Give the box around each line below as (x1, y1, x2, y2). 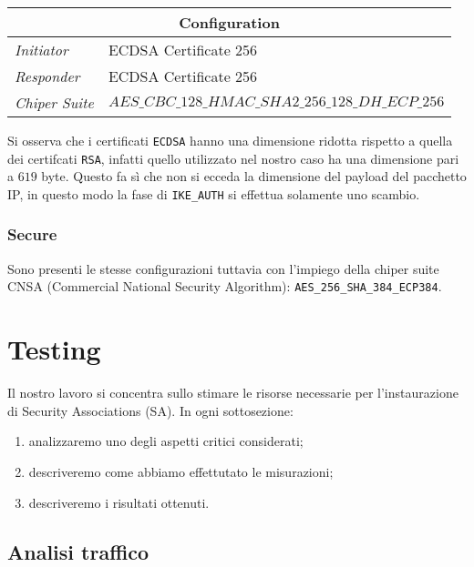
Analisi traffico (7, 537, 149, 565)
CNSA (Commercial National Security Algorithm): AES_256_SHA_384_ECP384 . (7, 277, 442, 296)
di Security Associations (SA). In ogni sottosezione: (7, 400, 294, 420)
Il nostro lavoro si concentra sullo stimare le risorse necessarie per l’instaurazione (7, 383, 459, 402)
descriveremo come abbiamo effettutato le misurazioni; (28, 461, 334, 481)
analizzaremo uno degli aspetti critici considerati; (28, 431, 304, 451)
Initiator (15, 39, 68, 60)
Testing (7, 330, 101, 368)
